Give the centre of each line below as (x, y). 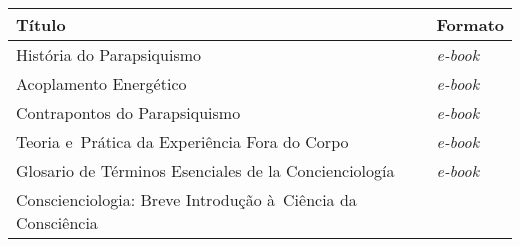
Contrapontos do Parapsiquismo (128, 112)
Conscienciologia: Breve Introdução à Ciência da (186, 199)
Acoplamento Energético (101, 83)
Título (41, 24)
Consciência (57, 222)
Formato (470, 24)
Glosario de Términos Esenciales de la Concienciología (205, 170)
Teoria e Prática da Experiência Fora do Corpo (182, 141)
